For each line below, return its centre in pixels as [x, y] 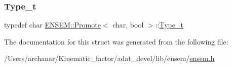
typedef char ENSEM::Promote [52, 25]
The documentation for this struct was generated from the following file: [116, 41]
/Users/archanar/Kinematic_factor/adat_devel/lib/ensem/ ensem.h [109, 58]
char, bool [128, 25]
